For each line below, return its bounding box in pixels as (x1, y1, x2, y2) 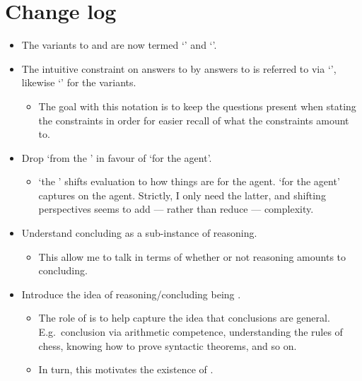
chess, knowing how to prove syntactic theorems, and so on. (38, 338, 297, 353)
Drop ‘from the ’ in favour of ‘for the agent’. (21, 150, 212, 165)
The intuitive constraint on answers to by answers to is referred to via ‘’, (21, 61, 337, 76)
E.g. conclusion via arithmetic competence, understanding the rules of (38, 324, 343, 339)
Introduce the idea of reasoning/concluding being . (21, 286, 241, 301)
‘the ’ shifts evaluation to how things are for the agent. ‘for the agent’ (38, 174, 340, 189)
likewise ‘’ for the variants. (21, 75, 136, 90)
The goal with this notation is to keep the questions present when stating (38, 98, 356, 113)
